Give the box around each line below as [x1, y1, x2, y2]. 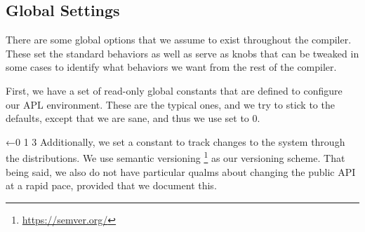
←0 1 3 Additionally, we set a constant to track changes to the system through [6, 134, 345, 149]
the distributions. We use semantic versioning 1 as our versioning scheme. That [6, 149, 345, 165]
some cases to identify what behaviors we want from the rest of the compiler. [6, 60, 337, 74]
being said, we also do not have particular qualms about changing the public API [6, 164, 356, 179]
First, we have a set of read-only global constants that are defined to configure [6, 83, 343, 97]
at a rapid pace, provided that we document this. [6, 178, 217, 193]
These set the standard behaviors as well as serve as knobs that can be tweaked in [6, 46, 359, 60]
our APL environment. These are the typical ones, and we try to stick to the [6, 97, 335, 111]
